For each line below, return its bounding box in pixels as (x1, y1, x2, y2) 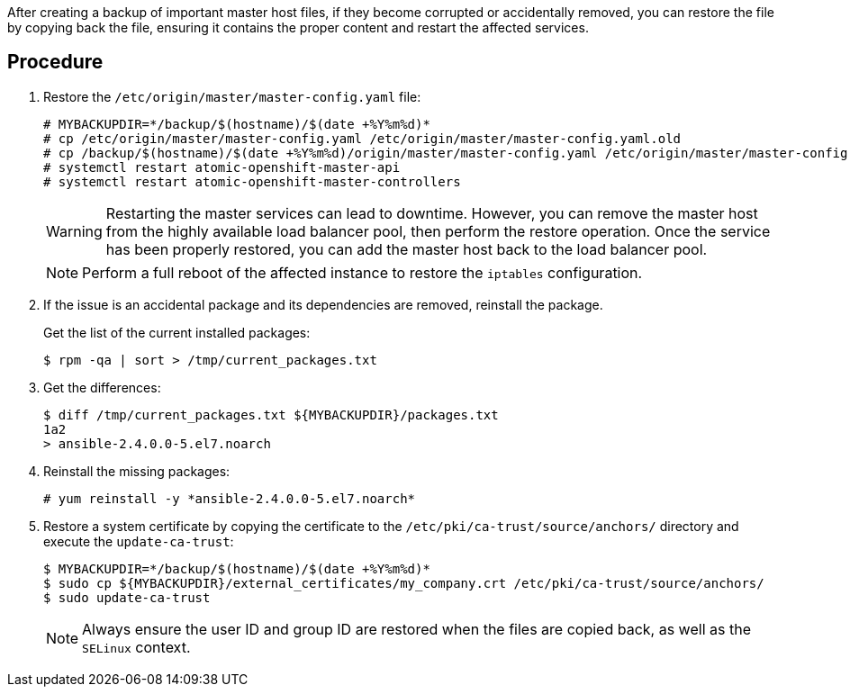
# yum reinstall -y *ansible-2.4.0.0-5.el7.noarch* (43, 491, 416, 506)
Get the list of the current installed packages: (43, 324, 311, 340)
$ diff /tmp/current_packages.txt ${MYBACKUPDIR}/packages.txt (43, 407, 499, 422)
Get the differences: (43, 379, 161, 395)
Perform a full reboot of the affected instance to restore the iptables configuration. (82, 263, 643, 282)
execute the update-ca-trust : (43, 533, 234, 549)
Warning (46, 221, 103, 240)
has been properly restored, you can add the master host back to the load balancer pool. (105, 239, 708, 258)
